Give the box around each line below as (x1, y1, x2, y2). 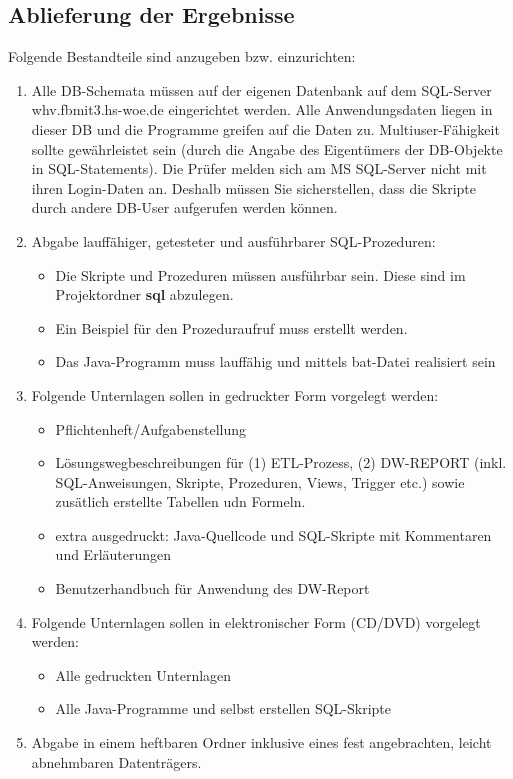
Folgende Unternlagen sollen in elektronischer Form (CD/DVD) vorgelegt (31, 611, 481, 632)
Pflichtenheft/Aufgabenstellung (55, 418, 247, 439)
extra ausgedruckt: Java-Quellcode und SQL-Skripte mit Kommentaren (55, 524, 492, 545)
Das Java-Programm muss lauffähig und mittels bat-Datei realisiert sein (55, 351, 496, 372)
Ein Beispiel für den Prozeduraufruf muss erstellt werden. (55, 317, 408, 338)
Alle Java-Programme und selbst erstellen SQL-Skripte (55, 698, 392, 719)
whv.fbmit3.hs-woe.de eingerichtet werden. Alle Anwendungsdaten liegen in (31, 99, 493, 120)
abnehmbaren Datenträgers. (31, 751, 202, 772)
